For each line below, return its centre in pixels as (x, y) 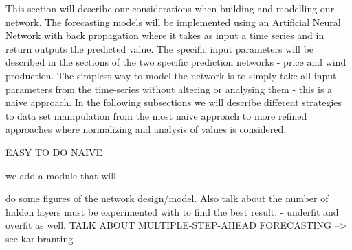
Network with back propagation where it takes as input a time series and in (165, 35)
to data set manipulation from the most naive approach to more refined (156, 115)
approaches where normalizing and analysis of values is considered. (146, 129)
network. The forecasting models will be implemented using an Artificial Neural (173, 22)
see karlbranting (40, 238)
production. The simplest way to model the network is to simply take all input (171, 75)
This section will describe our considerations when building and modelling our (170, 8)
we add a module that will (61, 175)
